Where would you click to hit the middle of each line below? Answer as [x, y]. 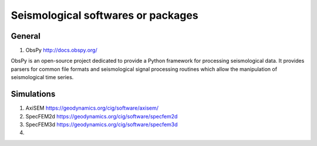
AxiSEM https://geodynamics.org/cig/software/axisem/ [92, 108]
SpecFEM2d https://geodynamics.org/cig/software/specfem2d [102, 116]
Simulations [33, 94]
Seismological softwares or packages [105, 15]
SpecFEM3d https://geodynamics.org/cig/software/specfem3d [102, 124]
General [26, 36]
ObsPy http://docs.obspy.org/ [61, 50]
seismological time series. [42, 77]
